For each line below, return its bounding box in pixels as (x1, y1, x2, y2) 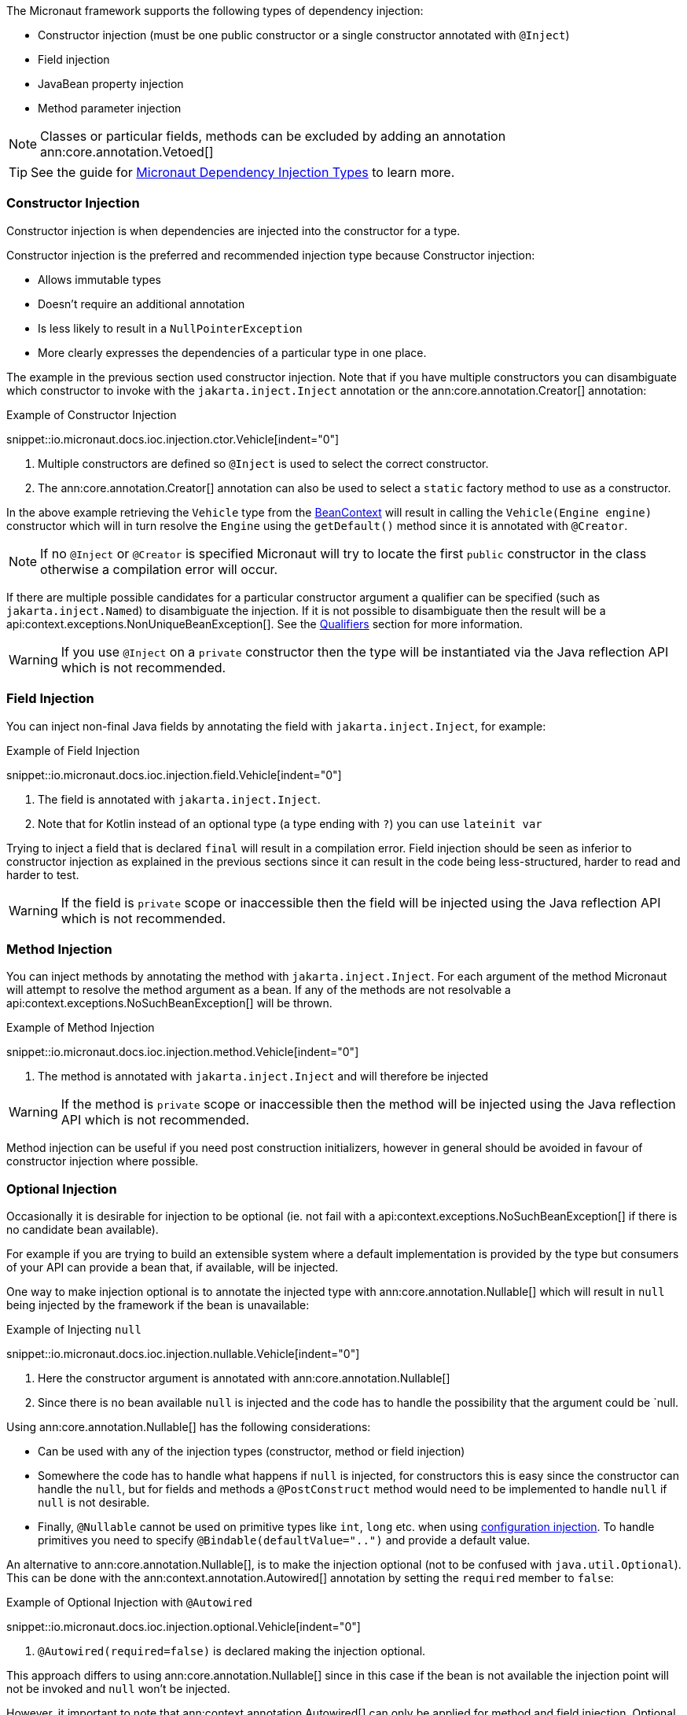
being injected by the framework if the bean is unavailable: (6, 1298, 310, 1312)
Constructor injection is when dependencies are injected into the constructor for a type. (6, 223, 461, 237)
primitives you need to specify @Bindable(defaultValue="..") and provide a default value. (38, 1533, 531, 1547)
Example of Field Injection (6, 743, 140, 757)
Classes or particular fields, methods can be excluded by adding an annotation (40, 128, 506, 144)
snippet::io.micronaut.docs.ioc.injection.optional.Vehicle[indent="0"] (6, 1620, 361, 1633)
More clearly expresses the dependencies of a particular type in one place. (38, 345, 427, 359)
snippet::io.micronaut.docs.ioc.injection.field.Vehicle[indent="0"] (6, 767, 342, 782)
